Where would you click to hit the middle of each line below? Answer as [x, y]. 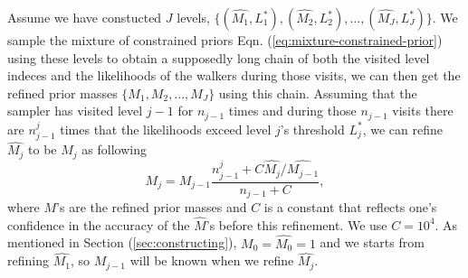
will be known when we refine [212, 260]
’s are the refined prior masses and [152, 207]
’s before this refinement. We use [296, 224]
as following [114, 149]
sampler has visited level [75, 111]
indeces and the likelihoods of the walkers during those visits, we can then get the [234, 75]
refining [28, 260]
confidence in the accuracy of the [99, 224]
